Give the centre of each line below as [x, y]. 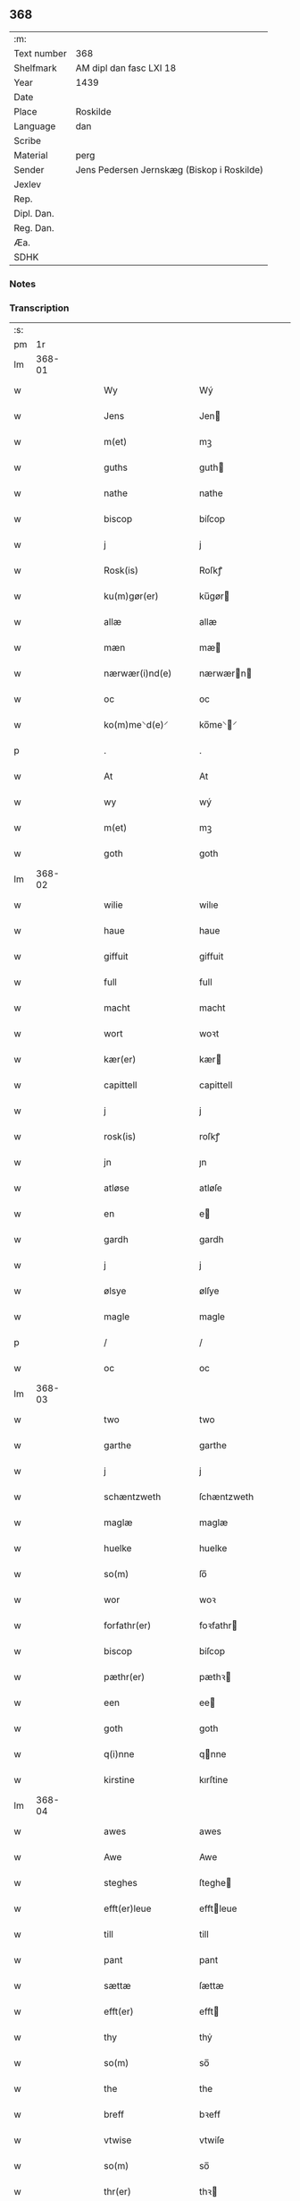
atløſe [211, 1188]
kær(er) [120, 1060]
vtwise [118, 2140]
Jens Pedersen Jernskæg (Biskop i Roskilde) [170, 169]
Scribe [28, 141]
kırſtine [214, 1780]
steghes [121, 1883]
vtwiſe [212, 2140]
